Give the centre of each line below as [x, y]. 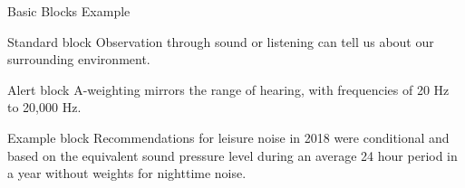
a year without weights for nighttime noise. [127, 173]
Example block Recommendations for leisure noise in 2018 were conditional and [228, 137]
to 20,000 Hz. [44, 107]
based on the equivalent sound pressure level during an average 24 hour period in [232, 155]
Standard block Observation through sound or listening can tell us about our [221, 41]
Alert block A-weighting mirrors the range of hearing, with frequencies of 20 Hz [228, 89]
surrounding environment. [79, 59]
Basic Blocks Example [69, 11]
